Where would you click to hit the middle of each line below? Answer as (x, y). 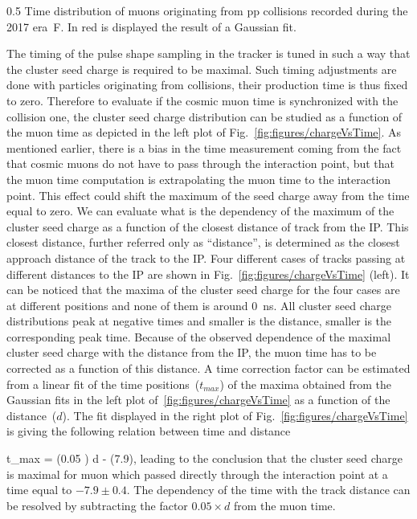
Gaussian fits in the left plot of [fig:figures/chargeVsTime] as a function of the (198, 400)
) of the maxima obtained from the (305, 384)
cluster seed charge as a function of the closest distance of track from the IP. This (208, 226)
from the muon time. (284, 505)
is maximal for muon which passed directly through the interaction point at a (197, 474)
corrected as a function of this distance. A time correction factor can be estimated (208, 368)
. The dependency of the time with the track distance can (268, 490)
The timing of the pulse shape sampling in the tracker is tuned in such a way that (208, 53)
